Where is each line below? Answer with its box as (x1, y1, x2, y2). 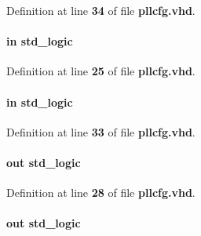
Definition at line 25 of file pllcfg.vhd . (6, 63, 196, 79)
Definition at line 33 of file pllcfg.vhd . (6, 123, 196, 140)
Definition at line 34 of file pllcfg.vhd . (6, 2, 196, 18)
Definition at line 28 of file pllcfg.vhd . (6, 184, 196, 201)
